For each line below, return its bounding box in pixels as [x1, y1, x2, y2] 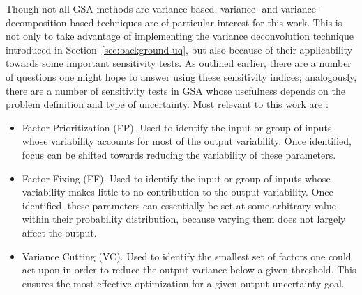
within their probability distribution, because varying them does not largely [22, 212, 346, 226]
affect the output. [22, 225, 97, 239]
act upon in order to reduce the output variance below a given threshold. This [22, 262, 356, 277]
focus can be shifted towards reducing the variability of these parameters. [22, 147, 336, 161]
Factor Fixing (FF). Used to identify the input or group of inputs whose [22, 170, 331, 185]
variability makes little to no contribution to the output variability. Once [22, 184, 333, 199]
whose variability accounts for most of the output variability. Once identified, [22, 134, 352, 148]
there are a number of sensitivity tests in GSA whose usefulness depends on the [6, 83, 345, 97]
